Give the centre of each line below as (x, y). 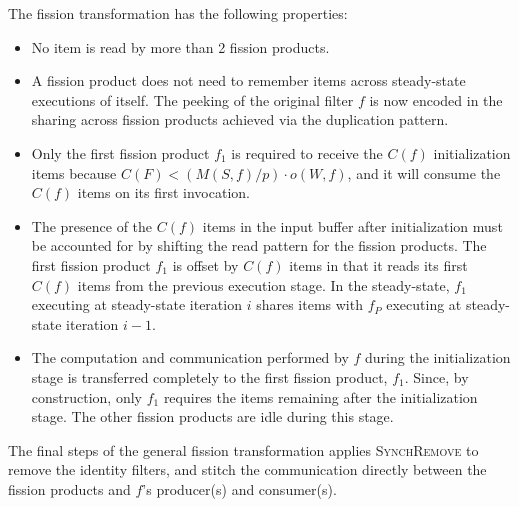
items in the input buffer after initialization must (352, 225)
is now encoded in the (436, 99)
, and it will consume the (424, 172)
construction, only (86, 396)
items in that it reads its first (378, 264)
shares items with (309, 304)
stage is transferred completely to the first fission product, (209, 376)
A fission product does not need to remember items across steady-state (248, 80)
